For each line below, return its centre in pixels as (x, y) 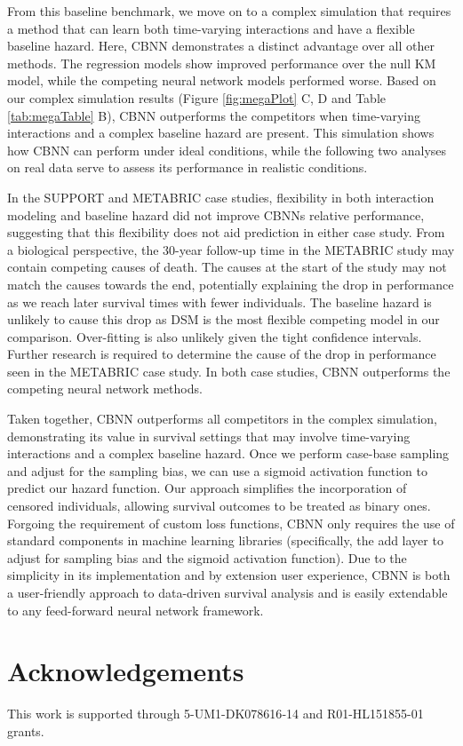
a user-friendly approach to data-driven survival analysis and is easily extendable (228, 592)
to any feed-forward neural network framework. (136, 610)
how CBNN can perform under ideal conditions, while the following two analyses (227, 150)
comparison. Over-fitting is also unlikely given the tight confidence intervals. (215, 336)
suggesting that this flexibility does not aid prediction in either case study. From (226, 232)
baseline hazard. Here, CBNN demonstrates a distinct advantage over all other (221, 46)
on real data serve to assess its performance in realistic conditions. (188, 167)
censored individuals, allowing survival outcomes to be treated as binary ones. (219, 506)
